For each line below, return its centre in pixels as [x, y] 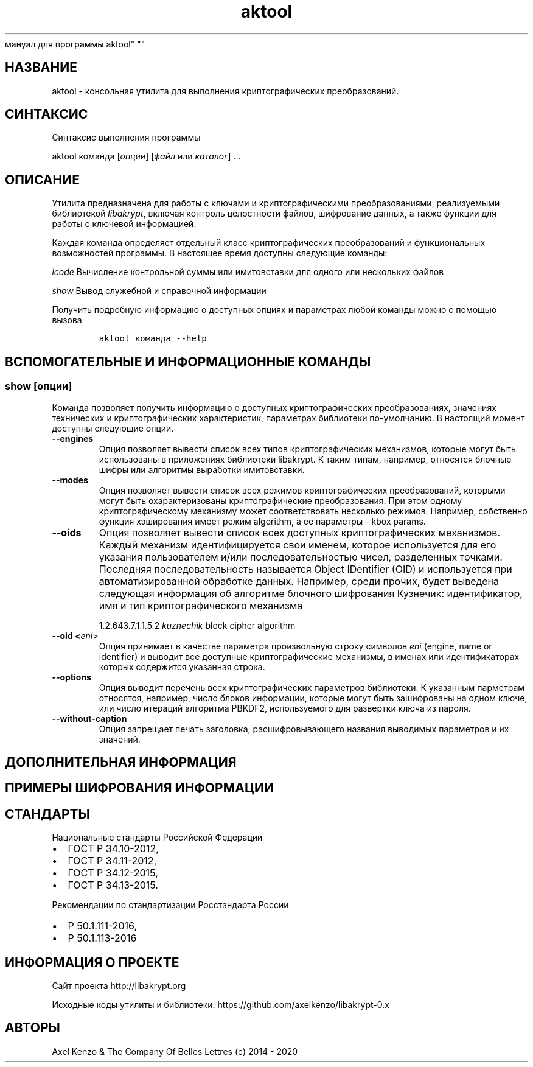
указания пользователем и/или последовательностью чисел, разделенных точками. [301, 557]
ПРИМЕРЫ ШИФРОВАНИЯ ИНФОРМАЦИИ [140, 788]
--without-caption [89, 718]
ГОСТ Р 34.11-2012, [112, 861]
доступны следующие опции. [113, 428]
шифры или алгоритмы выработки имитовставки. [202, 469]
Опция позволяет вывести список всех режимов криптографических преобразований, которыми [302, 490]
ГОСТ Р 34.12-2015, [113, 873]
